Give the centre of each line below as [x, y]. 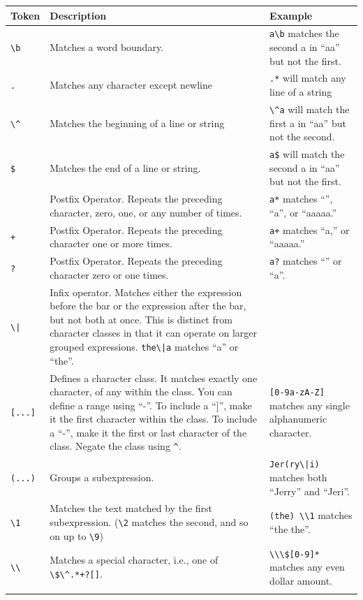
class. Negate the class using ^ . [116, 446]
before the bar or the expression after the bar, [148, 306]
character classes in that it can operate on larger [154, 333]
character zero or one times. [109, 274]
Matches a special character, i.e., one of [134, 560]
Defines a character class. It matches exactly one [154, 378]
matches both [298, 477]
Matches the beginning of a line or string [137, 123]
